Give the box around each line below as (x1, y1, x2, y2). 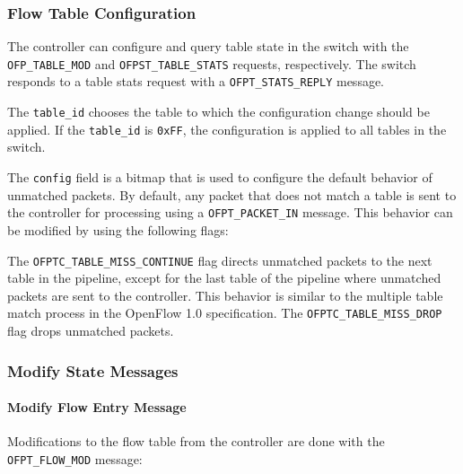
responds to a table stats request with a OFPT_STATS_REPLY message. (7, 72, 385, 91)
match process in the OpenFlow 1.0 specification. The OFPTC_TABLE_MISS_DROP (7, 303, 442, 322)
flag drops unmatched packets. (7, 321, 174, 340)
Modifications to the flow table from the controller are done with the (7, 432, 385, 451)
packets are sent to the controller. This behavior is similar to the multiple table (7, 285, 443, 304)
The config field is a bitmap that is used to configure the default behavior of (7, 168, 432, 187)
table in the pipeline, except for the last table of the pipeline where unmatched (7, 268, 441, 287)
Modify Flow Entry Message (7, 398, 187, 417)
